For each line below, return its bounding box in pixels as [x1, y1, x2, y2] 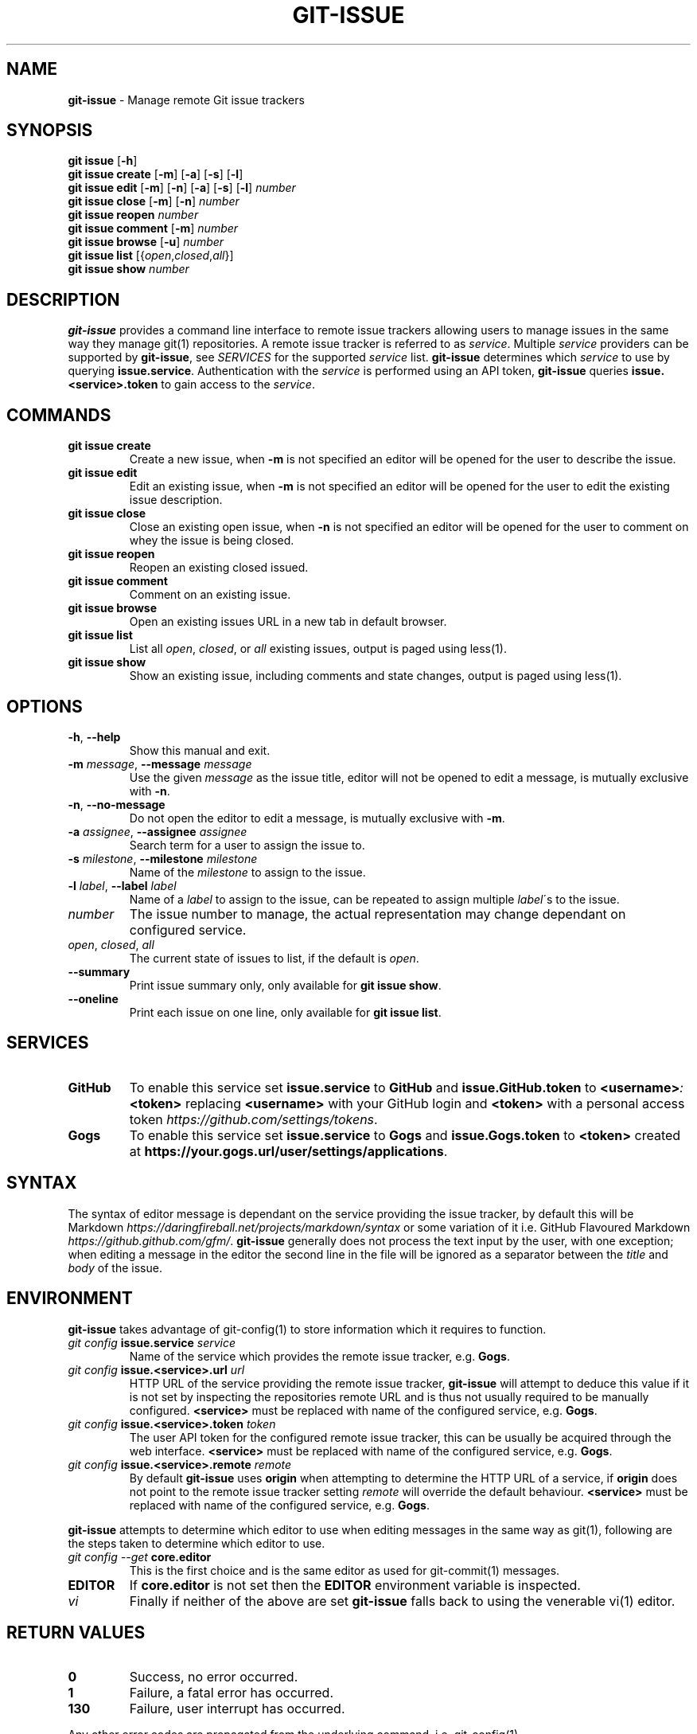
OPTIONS [6, 696, 83, 717]
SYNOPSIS [6, 120, 93, 141]
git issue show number [68, 262, 189, 276]
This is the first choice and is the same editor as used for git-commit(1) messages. [129, 1563, 560, 1577]
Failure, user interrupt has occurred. [129, 1701, 345, 1717]
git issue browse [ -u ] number [68, 235, 224, 249]
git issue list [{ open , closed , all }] [68, 248, 234, 263]
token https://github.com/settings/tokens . [129, 1111, 378, 1127]
